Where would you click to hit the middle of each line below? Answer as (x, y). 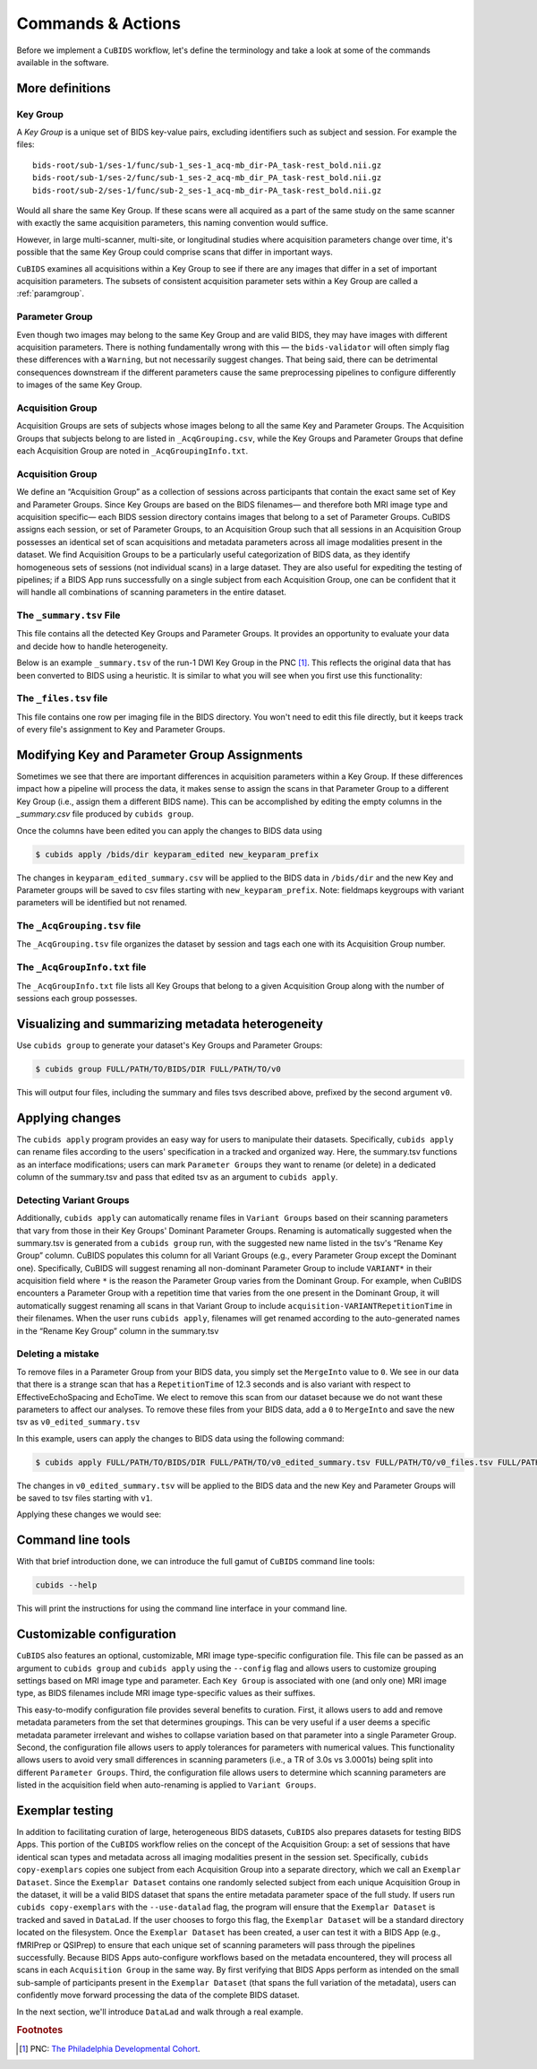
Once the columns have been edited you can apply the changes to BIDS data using (169, 830)
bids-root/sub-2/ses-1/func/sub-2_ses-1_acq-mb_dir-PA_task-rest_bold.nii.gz (207, 190)
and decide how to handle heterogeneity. (92, 646)
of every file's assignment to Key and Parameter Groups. (121, 730)
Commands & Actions (98, 23)
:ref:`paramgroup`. (51, 294)
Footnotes (40, 2030)
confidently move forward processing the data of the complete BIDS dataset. (158, 1995)
